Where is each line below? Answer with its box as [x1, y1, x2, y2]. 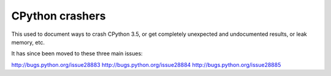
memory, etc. [11, 38, 45, 46]
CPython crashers [11, 9, 106, 22]
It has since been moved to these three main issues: [11, 50, 143, 57]
